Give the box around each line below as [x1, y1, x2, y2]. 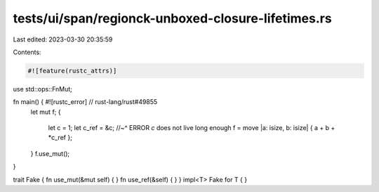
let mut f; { [30, 108, 61, 116]
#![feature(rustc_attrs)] [27, 67, 117, 75]
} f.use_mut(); [30, 149, 70, 158]
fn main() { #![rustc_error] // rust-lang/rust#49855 [13, 98, 158, 106]
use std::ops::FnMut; [13, 84, 73, 93]
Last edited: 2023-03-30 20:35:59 [13, 35, 113, 44]
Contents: [13, 48, 41, 56]
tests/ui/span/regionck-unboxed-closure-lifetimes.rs [13, 11, 333, 26]
